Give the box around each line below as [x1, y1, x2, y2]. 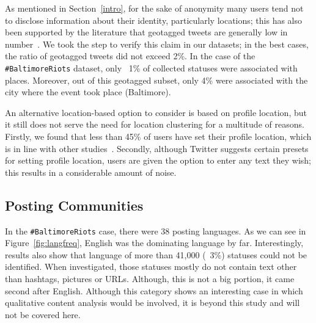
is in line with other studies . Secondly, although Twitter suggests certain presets [5, 142, 309, 154]
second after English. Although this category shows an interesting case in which [5, 284, 303, 297]
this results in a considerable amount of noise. [5, 165, 177, 178]
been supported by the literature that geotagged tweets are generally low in [5, 26, 288, 38]
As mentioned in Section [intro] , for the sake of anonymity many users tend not [5, 2, 304, 14]
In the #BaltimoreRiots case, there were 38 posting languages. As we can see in [5, 224, 306, 237]
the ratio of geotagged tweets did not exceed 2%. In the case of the [5, 49, 255, 62]
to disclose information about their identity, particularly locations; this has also [5, 13, 303, 26]
